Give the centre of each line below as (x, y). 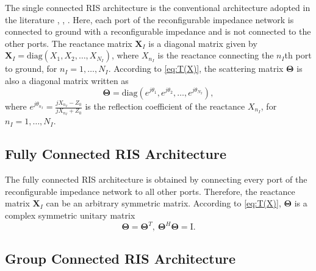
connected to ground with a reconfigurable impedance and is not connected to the (158, 31)
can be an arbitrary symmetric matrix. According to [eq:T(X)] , (163, 203)
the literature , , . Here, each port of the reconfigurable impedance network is (149, 19)
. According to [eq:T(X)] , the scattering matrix (196, 69)
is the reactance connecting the (216, 55)
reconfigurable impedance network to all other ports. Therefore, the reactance (150, 191)
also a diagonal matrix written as (67, 80)
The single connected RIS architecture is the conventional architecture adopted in (158, 7)
